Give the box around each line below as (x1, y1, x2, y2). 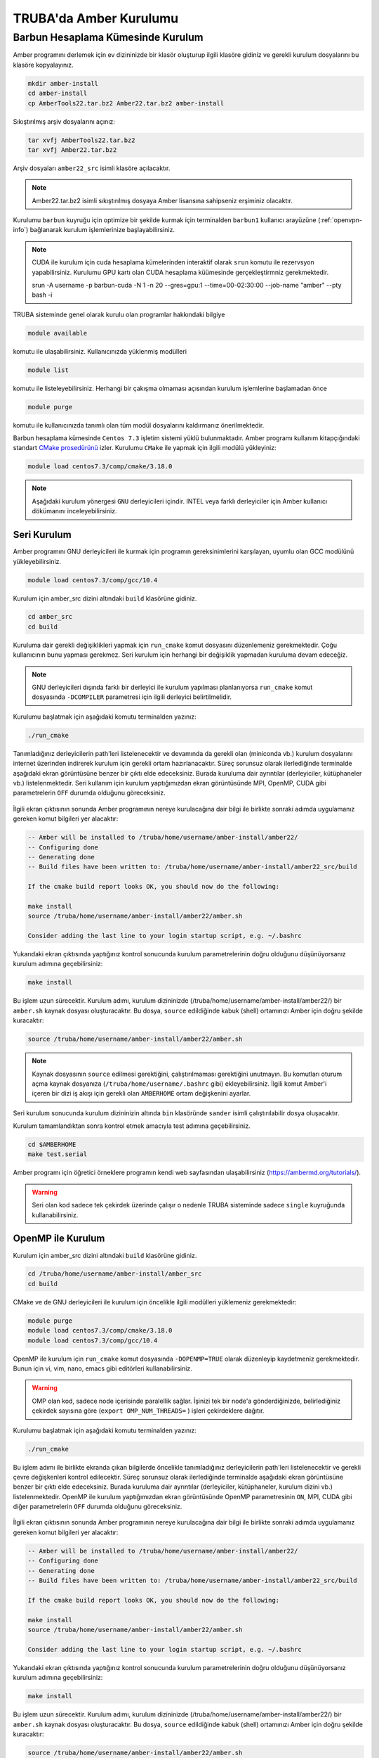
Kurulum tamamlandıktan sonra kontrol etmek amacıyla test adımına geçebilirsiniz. (13, 1122, 251, 1130)
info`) (13, 226, 29, 234)
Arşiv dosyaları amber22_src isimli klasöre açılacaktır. (13, 164, 171, 172)
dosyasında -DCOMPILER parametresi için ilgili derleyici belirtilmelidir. (32, 693, 232, 701)
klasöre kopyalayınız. (13, 60, 74, 69)
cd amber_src (27, 612, 73, 621)
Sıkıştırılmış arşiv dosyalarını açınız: (13, 117, 116, 126)
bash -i (32, 290, 53, 299)
